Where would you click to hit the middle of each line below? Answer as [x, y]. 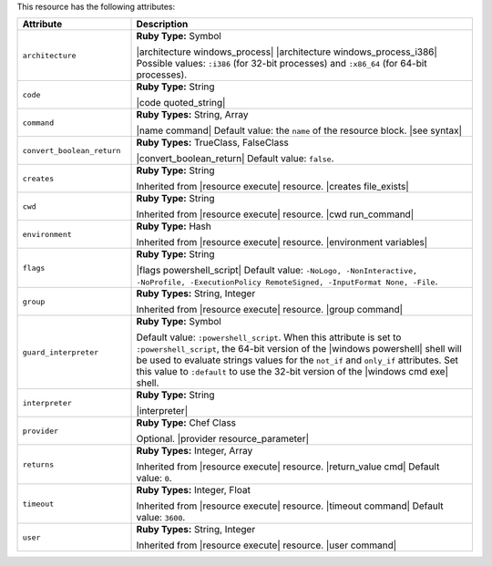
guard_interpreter [61, 352]
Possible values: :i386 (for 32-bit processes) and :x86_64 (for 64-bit [282, 64]
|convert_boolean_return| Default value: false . [235, 159]
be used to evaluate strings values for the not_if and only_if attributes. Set [297, 360]
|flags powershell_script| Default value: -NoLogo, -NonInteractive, [277, 271]
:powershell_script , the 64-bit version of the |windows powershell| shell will [299, 349]
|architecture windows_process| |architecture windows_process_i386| [287, 52]
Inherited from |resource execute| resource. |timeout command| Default [290, 506]
